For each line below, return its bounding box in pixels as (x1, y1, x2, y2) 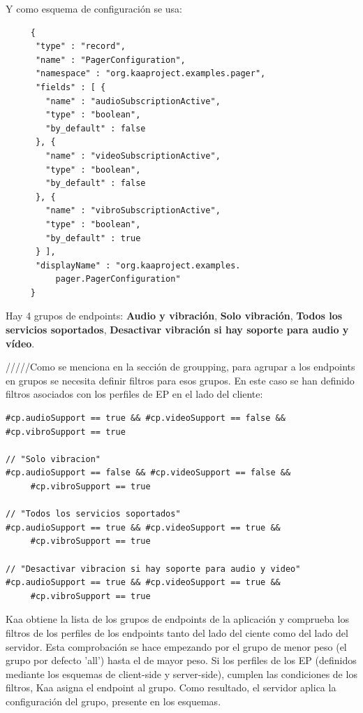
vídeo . (6, 336, 35, 350)
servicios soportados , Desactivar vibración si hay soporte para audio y (6, 322, 349, 337)
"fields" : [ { (35, 82, 106, 92)
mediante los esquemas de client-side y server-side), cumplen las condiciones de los (6, 666, 357, 681)
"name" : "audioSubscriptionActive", (45, 96, 221, 106)
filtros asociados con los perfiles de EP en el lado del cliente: (6, 387, 263, 401)
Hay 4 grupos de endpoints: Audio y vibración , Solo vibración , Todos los (6, 308, 343, 323)
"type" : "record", (35, 41, 126, 52)
